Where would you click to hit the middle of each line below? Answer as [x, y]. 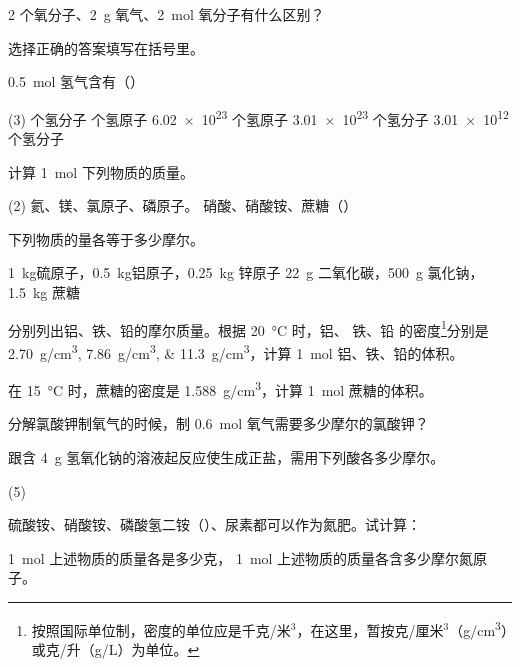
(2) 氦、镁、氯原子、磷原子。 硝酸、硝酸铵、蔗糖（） [183, 205]
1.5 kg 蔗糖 [44, 292]
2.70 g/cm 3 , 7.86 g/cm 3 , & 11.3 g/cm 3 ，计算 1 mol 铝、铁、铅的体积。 [236, 351]
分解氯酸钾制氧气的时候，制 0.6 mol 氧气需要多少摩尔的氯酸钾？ [218, 423]
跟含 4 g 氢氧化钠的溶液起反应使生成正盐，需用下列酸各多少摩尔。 [226, 456]
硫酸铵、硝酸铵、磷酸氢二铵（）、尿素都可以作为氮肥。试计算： [214, 524]
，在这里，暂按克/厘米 [370, 629]
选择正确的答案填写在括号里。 [106, 47]
